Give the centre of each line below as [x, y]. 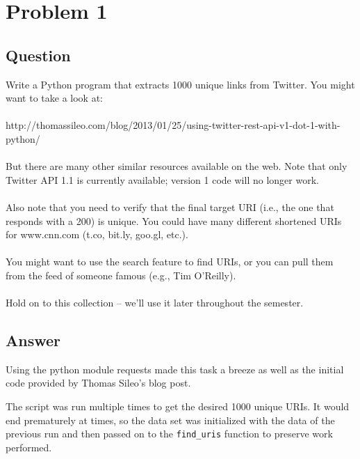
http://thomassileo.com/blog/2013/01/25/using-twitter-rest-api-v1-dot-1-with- [173, 125]
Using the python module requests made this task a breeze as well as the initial [175, 369]
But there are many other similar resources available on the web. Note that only [177, 166]
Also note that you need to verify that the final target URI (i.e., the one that [170, 207]
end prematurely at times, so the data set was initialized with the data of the [170, 420]
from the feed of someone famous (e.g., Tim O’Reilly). [121, 275]
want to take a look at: [54, 98]
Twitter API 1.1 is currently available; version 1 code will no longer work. [162, 179]
